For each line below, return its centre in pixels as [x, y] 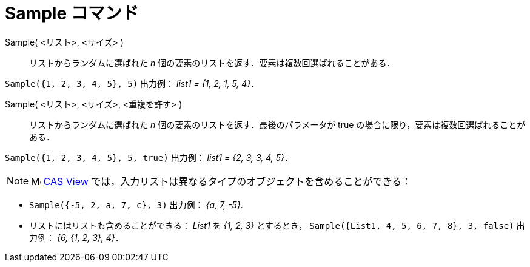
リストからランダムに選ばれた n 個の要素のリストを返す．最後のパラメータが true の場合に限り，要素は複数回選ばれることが [277, 124]
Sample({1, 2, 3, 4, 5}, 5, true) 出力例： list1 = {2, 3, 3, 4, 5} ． [149, 157]
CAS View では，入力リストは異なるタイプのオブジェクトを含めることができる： [227, 181]
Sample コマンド [72, 13]
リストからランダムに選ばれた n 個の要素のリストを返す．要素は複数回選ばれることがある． [212, 63]
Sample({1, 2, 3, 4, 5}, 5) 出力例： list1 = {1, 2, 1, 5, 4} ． [132, 83]
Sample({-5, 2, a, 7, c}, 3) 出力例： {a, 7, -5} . [136, 204]
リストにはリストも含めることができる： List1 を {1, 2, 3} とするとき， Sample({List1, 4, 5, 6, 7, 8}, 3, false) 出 [277, 225]
